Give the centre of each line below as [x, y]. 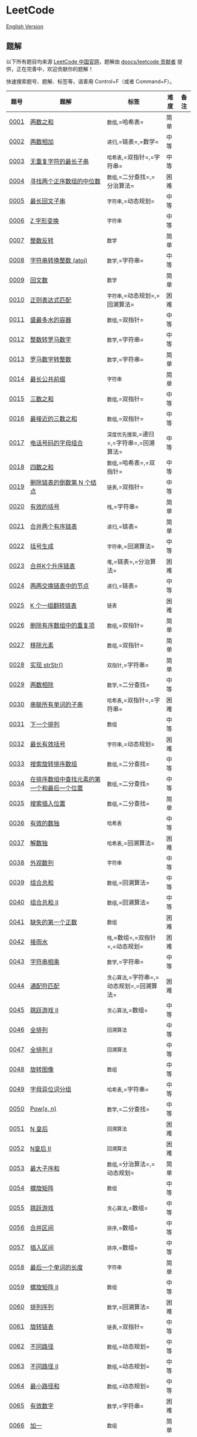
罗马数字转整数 [51, 359]
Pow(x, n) [43, 1109]
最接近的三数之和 [54, 419]
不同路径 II [44, 1366]
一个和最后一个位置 [57, 788]
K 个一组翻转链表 [54, 606]
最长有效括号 [48, 744]
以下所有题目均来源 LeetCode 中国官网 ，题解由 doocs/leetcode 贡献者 [91, 62]
